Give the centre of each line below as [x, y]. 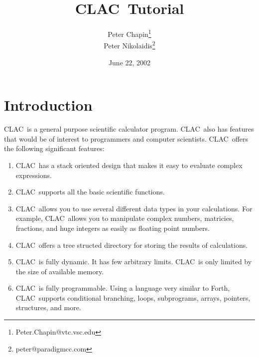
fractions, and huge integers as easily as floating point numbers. [113, 228]
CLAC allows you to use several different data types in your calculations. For [134, 208]
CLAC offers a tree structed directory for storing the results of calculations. [132, 245]
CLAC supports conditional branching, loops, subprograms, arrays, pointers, [133, 297]
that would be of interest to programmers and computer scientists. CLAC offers [126, 138]
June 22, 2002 [129, 62]
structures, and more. [48, 307]
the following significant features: [54, 148]
